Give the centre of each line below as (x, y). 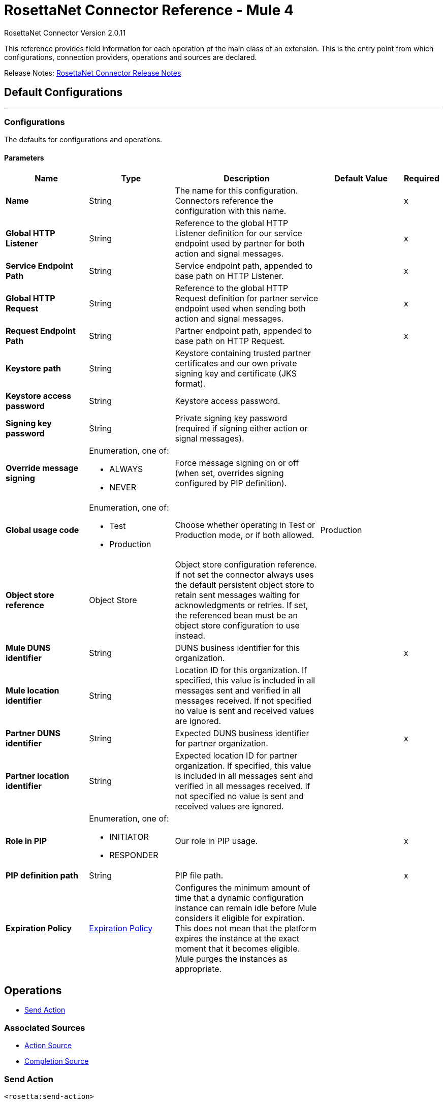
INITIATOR (129, 837)
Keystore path (34, 368)
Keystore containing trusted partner (243, 353)
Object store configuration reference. (246, 564)
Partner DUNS (33, 733)
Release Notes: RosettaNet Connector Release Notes (93, 73)
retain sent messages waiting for (237, 595)
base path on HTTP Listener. (229, 276)
